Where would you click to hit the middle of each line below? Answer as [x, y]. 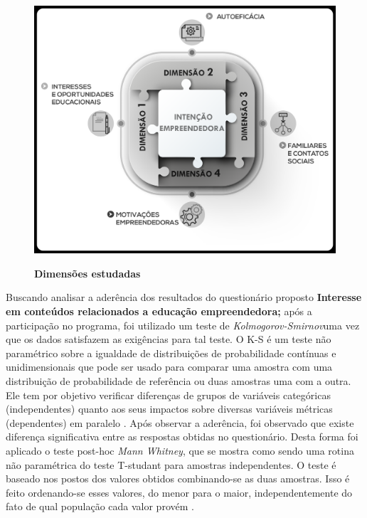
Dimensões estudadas [87, 273]
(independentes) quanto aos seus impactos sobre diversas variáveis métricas [169, 409]
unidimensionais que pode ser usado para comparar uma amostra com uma [169, 367]
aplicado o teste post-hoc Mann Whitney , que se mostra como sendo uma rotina [180, 450]
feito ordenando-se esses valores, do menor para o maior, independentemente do [179, 492]
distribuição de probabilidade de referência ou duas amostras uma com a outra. [179, 380]
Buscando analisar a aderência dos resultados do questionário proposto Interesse [184, 297]
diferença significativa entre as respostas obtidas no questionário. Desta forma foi [182, 437]
